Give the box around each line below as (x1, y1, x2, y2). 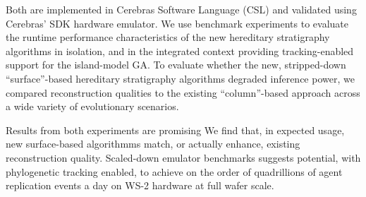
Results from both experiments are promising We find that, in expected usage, (6, 122, 345, 137)
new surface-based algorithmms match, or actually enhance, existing (6, 136, 300, 151)
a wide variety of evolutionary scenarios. (6, 99, 179, 114)
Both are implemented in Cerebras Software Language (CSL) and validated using (6, 2, 357, 16)
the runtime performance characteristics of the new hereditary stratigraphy (6, 30, 330, 44)
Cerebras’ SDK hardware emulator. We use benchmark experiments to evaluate (6, 16, 349, 30)
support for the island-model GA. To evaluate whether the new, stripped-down (6, 57, 346, 72)
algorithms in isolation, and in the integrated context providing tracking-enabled (6, 43, 354, 58)
